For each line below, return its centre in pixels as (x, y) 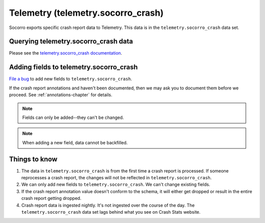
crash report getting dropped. (51, 198)
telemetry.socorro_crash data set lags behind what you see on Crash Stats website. (111, 212)
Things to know (33, 159)
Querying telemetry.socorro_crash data (71, 42)
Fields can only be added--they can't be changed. (73, 117)
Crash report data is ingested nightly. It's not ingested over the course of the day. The (108, 205)
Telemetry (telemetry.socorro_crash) (86, 13)
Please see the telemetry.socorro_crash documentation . (66, 53)
